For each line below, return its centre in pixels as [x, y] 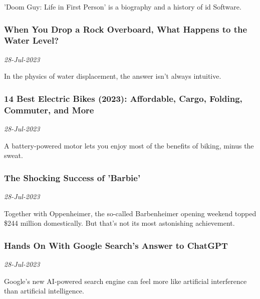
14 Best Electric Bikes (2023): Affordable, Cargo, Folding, [123, 98]
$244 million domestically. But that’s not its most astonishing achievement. [119, 223]
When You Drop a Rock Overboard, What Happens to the [126, 29]
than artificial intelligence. [44, 291]
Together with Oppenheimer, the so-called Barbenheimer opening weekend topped [130, 213]
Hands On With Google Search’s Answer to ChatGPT [116, 245]
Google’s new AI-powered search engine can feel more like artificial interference [125, 281]
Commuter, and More [49, 110]
